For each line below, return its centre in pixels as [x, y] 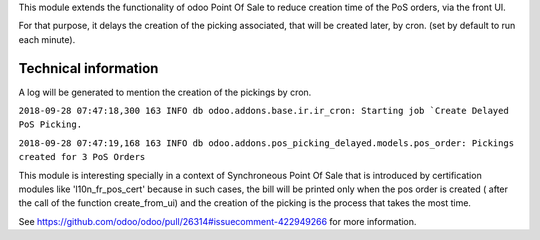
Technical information [88, 68]
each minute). [47, 39]
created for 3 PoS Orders [82, 157]
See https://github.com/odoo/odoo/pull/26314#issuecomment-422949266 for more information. [217, 221]
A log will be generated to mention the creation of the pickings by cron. [165, 92]
